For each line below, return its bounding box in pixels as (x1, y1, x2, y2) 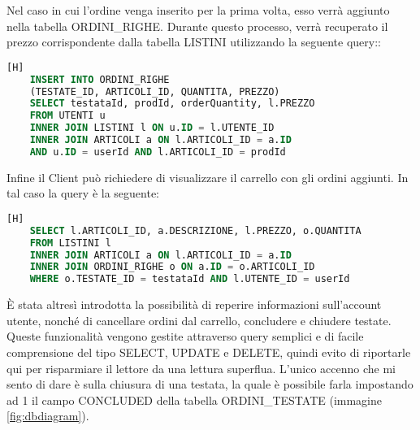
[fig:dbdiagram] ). (6, 407, 89, 424)
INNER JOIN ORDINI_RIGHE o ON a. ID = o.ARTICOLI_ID (29, 261, 315, 273)
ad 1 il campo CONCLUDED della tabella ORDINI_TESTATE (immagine (6, 391, 383, 408)
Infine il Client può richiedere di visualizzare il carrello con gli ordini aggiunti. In (6, 168, 409, 185)
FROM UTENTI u (29, 110, 106, 122)
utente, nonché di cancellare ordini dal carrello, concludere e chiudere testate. (6, 311, 392, 328)
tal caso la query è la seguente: (6, 185, 159, 202)
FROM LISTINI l (29, 237, 111, 249)
